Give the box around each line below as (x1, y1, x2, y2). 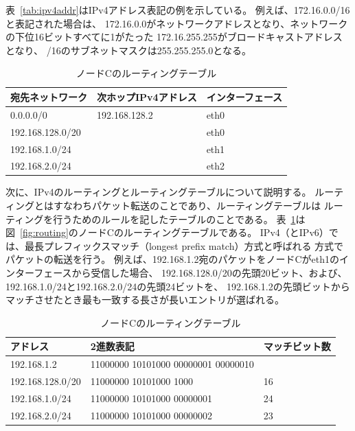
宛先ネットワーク (10, 89, 87, 104)
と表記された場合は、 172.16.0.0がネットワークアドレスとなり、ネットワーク (5, 16, 348, 30)
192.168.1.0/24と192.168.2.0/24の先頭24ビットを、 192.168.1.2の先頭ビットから (5, 279, 350, 293)
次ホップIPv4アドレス (97, 89, 197, 104)
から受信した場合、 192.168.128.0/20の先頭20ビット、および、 (71, 266, 347, 279)
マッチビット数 (263, 339, 331, 353)
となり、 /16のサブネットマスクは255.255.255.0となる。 (5, 43, 251, 57)
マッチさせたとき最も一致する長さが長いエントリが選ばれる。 (5, 292, 284, 307)
